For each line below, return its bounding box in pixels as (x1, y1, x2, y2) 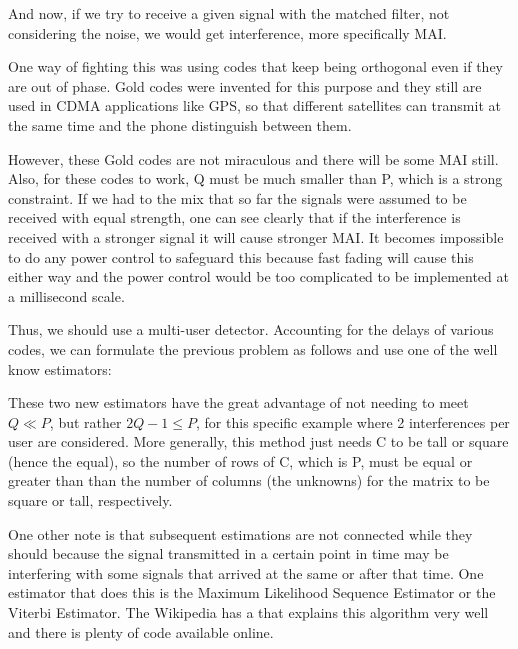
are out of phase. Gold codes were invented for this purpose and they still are (8, 75, 482, 96)
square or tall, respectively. (8, 490, 173, 511)
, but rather (49, 411, 122, 432)
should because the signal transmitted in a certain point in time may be (8, 543, 449, 564)
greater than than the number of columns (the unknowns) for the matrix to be (8, 470, 490, 491)
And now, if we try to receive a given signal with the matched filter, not (8, 3, 450, 23)
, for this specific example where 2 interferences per (196, 411, 510, 432)
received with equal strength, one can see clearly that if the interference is (8, 207, 461, 228)
